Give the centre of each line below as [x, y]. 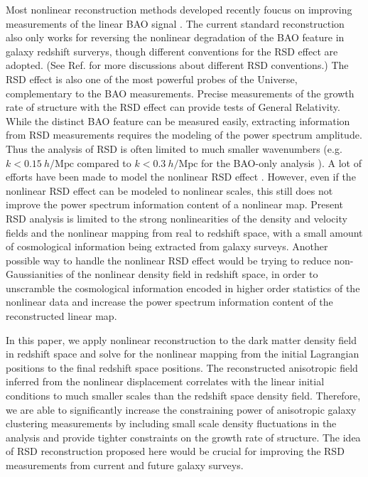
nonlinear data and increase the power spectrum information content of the [169, 302]
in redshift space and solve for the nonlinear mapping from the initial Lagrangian [183, 354]
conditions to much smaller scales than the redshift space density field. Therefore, [183, 396]
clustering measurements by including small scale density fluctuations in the [171, 423]
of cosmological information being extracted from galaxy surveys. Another [167, 246]
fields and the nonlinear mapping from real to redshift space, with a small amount [184, 232]
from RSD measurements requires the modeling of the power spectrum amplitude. [184, 135]
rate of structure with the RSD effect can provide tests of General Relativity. [173, 107]
